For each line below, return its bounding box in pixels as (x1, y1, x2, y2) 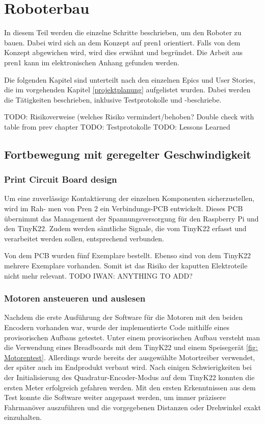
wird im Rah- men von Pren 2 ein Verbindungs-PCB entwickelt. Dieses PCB (4, 203, 243, 214)
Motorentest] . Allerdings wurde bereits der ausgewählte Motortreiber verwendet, (4, 352, 255, 362)
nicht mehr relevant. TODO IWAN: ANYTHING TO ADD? (4, 270, 193, 281)
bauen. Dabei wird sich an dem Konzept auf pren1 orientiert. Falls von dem (4, 37, 241, 47)
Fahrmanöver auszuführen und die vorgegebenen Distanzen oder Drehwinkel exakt (4, 402, 261, 412)
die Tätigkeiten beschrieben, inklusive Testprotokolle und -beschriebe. (4, 94, 222, 105)
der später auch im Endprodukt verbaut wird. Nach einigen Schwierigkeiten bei (4, 362, 252, 372)
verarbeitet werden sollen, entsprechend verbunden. (4, 233, 164, 243)
